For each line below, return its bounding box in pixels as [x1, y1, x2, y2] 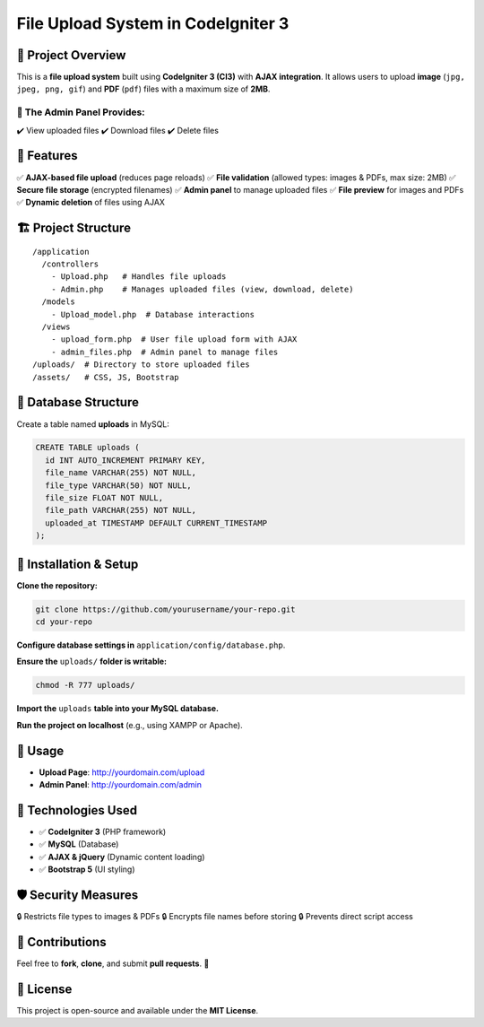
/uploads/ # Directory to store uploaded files [32, 360, 250, 370]
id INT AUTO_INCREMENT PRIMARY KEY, [45, 455, 206, 466]
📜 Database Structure [16, 395, 139, 410]
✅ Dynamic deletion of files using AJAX [16, 197, 166, 208]
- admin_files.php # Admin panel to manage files [50, 346, 279, 357]
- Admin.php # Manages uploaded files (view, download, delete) [50, 283, 354, 294]
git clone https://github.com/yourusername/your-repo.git [35, 604, 296, 614]
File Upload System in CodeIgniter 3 [16, 13, 290, 33]
